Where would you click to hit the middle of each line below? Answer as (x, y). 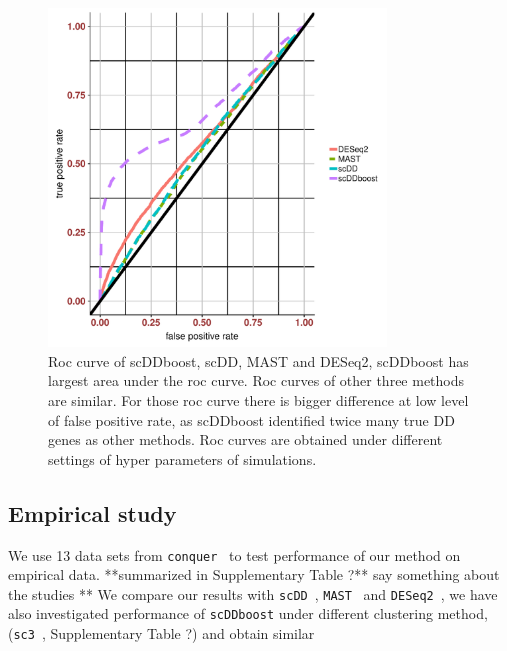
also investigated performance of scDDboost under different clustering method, (248, 613)
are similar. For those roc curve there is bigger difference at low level (258, 399)
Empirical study (92, 512)
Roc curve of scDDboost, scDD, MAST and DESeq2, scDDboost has (258, 360)
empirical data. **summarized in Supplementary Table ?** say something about (254, 574)
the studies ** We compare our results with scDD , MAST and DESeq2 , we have (253, 593)
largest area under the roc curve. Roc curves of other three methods (256, 380)
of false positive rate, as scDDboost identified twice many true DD (251, 419)
